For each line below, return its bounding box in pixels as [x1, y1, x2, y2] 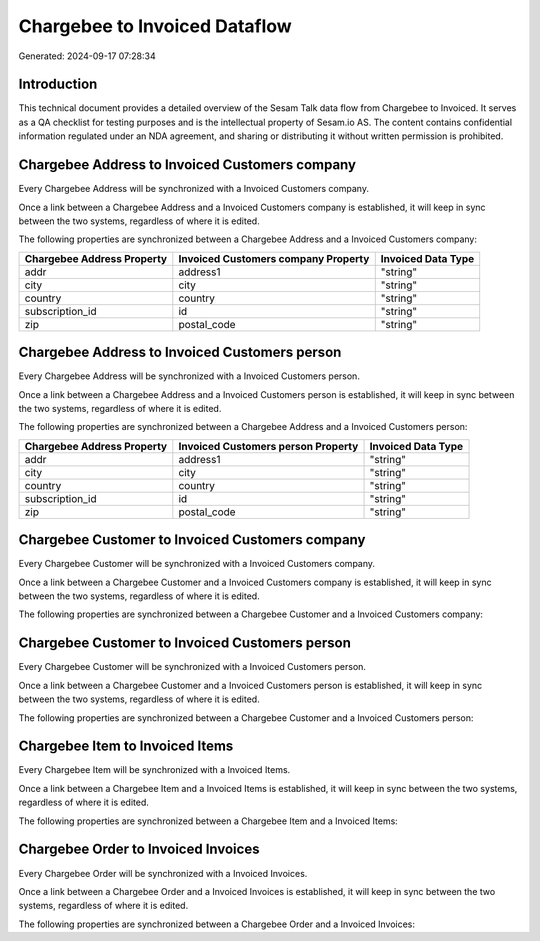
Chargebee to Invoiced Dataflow [18, 15, 292, 37]
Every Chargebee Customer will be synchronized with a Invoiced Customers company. [18, 558, 375, 570]
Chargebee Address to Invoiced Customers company [18, 156, 357, 174]
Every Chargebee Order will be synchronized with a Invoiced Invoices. [18, 867, 308, 879]
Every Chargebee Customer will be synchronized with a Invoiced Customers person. [18, 661, 367, 673]
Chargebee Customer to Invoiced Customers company [18, 531, 366, 549]
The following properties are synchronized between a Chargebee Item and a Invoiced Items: [18, 815, 399, 827]
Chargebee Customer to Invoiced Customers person [18, 635, 352, 652]
